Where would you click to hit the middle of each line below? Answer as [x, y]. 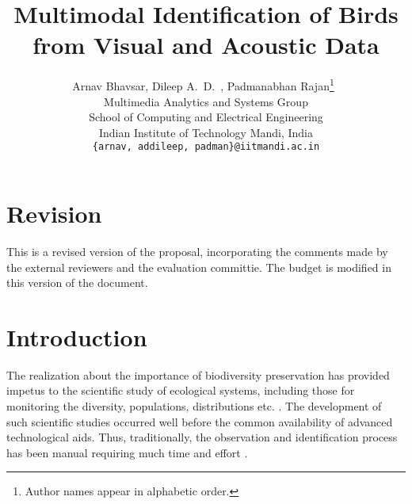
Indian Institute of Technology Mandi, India [206, 132]
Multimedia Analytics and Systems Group [206, 101]
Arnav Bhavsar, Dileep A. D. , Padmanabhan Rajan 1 [203, 84]
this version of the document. [77, 283]
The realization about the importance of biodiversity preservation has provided [198, 374]
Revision [54, 213]
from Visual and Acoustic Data [206, 45]
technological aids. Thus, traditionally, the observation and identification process [202, 437]
